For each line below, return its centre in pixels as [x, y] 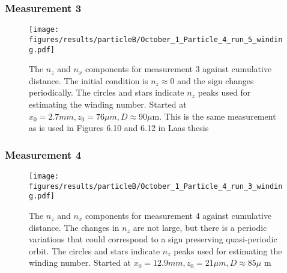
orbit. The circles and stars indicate [95, 250]
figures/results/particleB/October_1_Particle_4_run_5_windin [156, 39]
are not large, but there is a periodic [200, 227]
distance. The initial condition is [89, 80]
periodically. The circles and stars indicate [107, 92]
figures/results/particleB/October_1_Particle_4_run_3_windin [156, 186]
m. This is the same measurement [214, 116]
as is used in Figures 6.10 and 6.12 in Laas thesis [119, 128]
